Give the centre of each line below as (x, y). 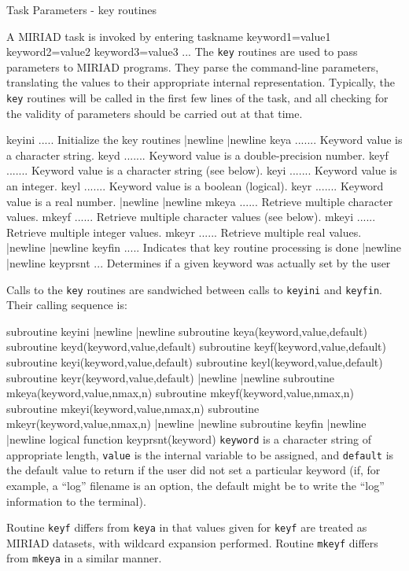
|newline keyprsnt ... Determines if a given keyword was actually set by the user (199, 263)
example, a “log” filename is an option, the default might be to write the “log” (195, 485)
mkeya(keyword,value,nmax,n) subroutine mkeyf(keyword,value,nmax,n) (181, 393)
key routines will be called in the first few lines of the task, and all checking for (197, 98)
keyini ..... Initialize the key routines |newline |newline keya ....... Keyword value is (204, 140)
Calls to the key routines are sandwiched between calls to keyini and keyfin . (194, 289)
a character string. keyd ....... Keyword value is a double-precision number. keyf (197, 155)
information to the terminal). (76, 501)
